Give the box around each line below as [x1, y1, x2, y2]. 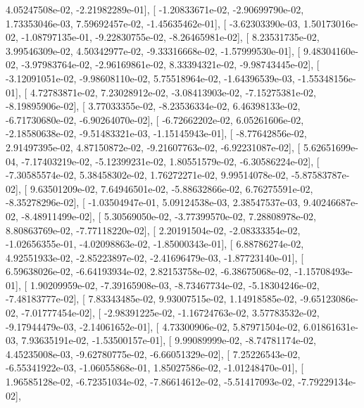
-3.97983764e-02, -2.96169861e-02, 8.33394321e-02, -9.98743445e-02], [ [21, 57, 320, 72]
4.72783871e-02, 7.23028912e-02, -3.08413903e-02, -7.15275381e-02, [30, 84, 316, 99]
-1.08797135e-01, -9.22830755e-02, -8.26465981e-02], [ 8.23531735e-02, [21, 30, 320, 44]
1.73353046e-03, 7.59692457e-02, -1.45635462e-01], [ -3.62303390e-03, [6, 15, 301, 30]
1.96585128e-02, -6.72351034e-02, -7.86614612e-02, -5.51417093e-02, [6, 374, 295, 389]
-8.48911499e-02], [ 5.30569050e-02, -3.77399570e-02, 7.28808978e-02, [21, 208, 316, 223]
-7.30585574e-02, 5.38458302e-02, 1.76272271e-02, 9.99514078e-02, [6, 167, 289, 182]
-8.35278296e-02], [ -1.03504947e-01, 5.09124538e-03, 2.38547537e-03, [6, 195, 301, 210]
